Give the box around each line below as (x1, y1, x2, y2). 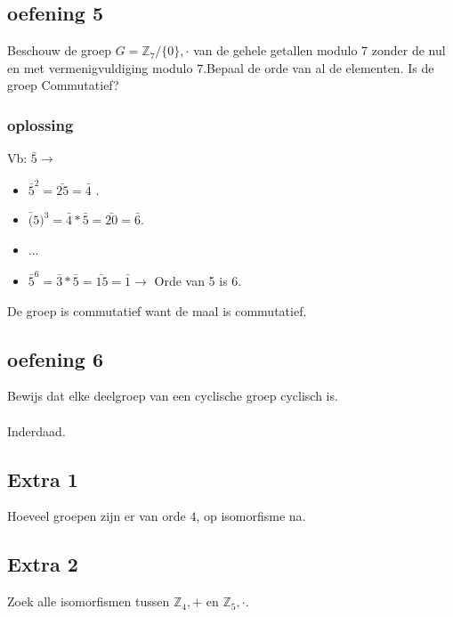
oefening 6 (7, 345, 103, 372)
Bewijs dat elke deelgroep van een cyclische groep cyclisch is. (7, 386, 338, 405)
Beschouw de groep (7, 41, 111, 60)
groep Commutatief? (7, 76, 119, 94)
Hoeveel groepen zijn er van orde (7, 507, 186, 525)
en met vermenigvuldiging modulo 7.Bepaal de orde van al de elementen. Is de (7, 58, 434, 77)
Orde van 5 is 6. (154, 272, 242, 290)
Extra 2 (7, 550, 78, 578)
